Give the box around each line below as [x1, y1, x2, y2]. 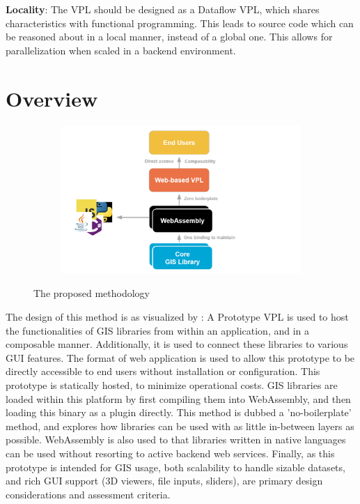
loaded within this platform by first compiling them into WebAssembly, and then [6, 391, 351, 406]
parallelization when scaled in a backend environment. [6, 43, 236, 57]
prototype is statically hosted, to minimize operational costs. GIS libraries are [6, 377, 338, 392]
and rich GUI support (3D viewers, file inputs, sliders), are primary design [6, 473, 323, 488]
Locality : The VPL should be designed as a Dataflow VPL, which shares [6, 2, 320, 16]
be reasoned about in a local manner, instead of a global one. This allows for [6, 29, 333, 44]
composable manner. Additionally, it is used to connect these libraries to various [6, 337, 348, 351]
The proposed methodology [33, 286, 150, 300]
